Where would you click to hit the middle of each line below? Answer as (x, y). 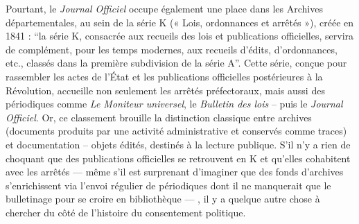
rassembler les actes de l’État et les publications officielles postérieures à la (164, 76)
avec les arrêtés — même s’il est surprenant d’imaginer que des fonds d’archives (175, 172)
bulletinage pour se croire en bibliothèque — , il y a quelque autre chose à (163, 199)
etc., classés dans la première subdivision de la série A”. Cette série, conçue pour (176, 63)
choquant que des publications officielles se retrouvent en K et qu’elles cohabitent (178, 158)
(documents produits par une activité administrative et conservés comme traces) (176, 131)
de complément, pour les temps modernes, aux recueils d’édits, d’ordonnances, (172, 49)
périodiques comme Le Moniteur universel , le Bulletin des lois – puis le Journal (174, 104)
